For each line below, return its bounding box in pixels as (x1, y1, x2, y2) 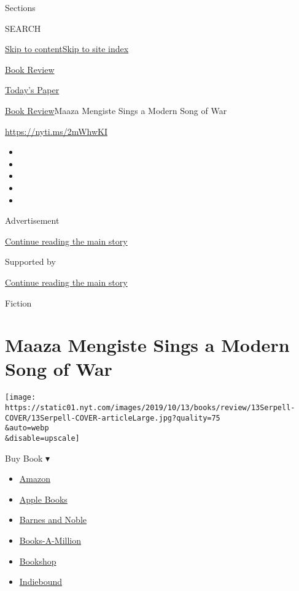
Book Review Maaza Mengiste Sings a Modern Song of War (5, 104, 227, 116)
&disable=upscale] (5, 434, 80, 443)
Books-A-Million (19, 534, 82, 547)
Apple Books (19, 492, 68, 505)
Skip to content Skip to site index (5, 42, 129, 55)
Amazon (19, 472, 50, 485)
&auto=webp (5, 424, 49, 433)
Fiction (5, 296, 32, 309)
